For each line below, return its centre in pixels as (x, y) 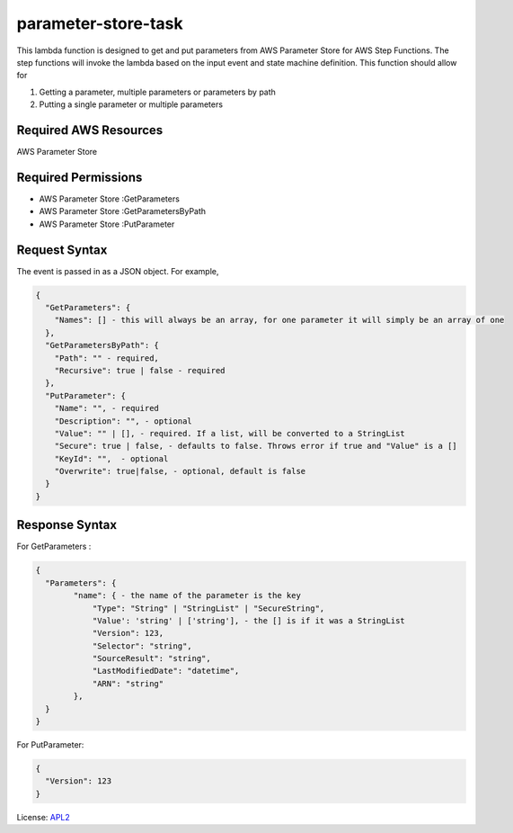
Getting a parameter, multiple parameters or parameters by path (157, 92)
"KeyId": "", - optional (111, 458)
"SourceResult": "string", (151, 658)
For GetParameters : (54, 546)
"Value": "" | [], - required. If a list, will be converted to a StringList (230, 433)
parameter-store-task (100, 23)
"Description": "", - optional (123, 421)
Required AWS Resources (90, 130)
